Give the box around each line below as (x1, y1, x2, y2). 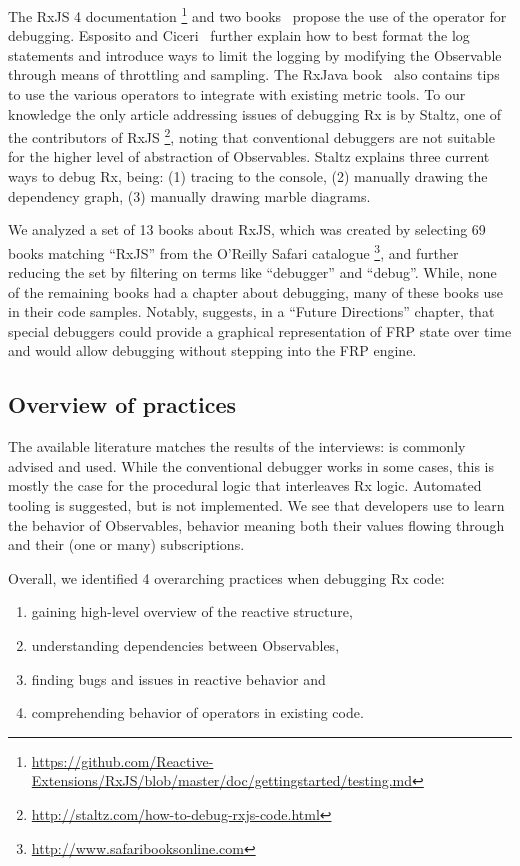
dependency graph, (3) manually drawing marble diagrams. (8, 185, 371, 206)
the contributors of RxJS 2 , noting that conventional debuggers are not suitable (8, 124, 495, 147)
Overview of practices (8, 389, 236, 420)
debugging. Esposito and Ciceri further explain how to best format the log (8, 25, 470, 46)
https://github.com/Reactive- (31, 750, 214, 771)
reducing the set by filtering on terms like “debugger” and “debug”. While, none (8, 262, 497, 283)
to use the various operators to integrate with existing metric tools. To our (8, 84, 466, 105)
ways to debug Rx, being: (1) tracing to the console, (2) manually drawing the (8, 166, 488, 187)
